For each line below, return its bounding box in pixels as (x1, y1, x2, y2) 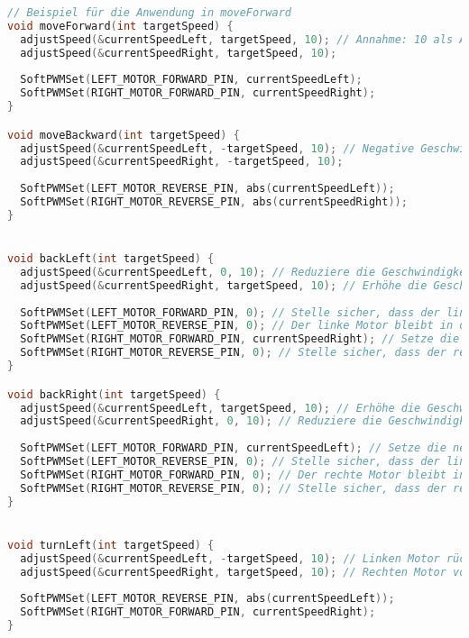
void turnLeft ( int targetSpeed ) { (7, 538, 215, 551)
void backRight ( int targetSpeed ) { (7, 387, 221, 401)
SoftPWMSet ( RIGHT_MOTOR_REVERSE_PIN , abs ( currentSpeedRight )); (20, 196, 408, 209)
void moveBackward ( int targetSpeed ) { (7, 128, 240, 141)
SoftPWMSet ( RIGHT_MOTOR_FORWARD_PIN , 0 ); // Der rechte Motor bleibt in (20, 468, 466, 481)
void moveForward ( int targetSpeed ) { (7, 19, 234, 32)
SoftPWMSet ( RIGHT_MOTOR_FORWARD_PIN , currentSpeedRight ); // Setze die (20, 333, 460, 346)
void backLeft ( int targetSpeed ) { (7, 252, 215, 266)
